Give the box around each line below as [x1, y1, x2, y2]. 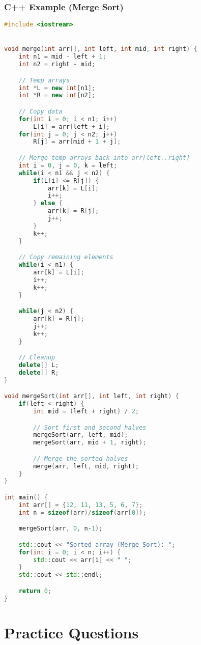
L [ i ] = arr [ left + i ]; [33, 123, 110, 130]
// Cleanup [18, 354, 55, 361]
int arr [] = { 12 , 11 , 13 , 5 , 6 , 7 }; [18, 501, 143, 509]
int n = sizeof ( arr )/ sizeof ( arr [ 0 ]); [18, 509, 147, 516]
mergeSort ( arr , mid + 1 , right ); [33, 439, 147, 446]
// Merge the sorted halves [33, 455, 128, 462]
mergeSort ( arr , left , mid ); [33, 431, 128, 439]
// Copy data [18, 107, 63, 115]
